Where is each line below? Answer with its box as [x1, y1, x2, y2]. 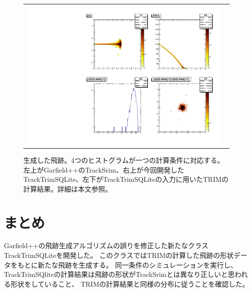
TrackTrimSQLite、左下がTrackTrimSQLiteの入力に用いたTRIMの [23, 174, 229, 184]
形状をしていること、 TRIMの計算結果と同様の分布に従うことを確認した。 [10, 278, 249, 289]
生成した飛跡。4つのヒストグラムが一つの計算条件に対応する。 [23, 155, 224, 165]
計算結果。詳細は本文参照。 [23, 183, 112, 194]
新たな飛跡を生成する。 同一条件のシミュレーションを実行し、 [37, 259, 237, 270]
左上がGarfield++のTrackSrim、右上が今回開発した [23, 164, 184, 175]
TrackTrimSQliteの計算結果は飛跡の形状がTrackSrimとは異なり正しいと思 [4, 269, 235, 279]
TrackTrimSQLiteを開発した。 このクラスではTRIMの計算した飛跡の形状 [4, 250, 234, 260]
